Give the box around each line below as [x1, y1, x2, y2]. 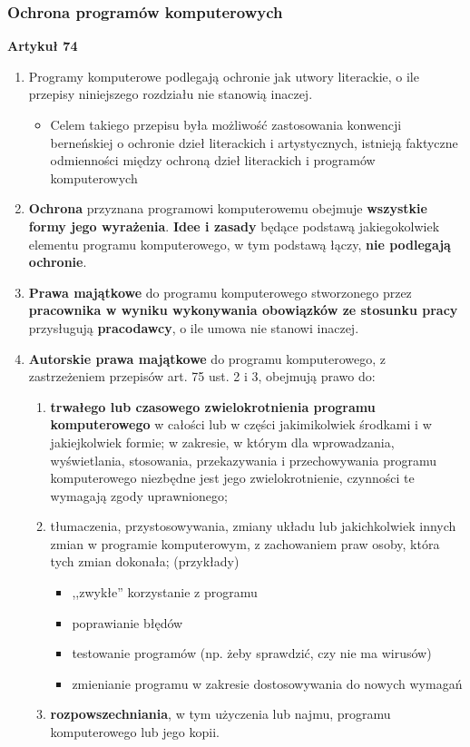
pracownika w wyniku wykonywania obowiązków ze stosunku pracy [28, 300, 458, 319]
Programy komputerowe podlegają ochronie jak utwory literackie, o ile [28, 66, 419, 85]
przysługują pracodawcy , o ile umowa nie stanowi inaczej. [28, 318, 359, 337]
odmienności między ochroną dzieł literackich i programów [50, 151, 376, 170]
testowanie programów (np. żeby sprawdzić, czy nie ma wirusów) [72, 644, 432, 663]
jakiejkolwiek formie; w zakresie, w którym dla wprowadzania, [50, 432, 395, 451]
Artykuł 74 [7, 36, 78, 55]
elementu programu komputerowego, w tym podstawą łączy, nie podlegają [28, 234, 451, 253]
